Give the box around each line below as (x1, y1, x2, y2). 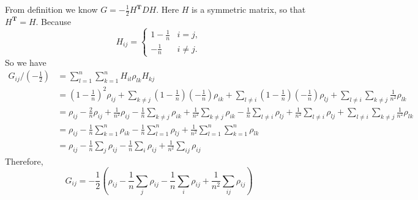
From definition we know (5, 3, 98, 15)
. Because (35, 15, 71, 27)
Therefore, (5, 154, 43, 167)
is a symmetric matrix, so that (192, 3, 306, 15)
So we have (5, 55, 47, 68)
